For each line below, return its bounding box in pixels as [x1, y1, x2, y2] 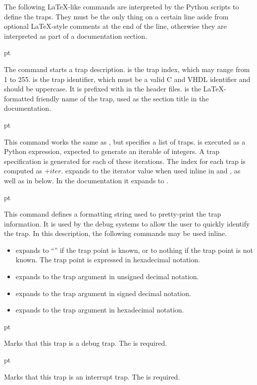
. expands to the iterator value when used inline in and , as [61, 165, 241, 176]
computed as [4, 165, 43, 176]
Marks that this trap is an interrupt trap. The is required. [4, 371, 180, 382]
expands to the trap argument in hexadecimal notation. [15, 305, 184, 315]
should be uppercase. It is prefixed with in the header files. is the [4, 83, 201, 94]
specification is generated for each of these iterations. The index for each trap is [4, 155, 246, 166]
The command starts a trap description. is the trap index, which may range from [4, 64, 250, 74]
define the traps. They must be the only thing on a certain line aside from [4, 11, 229, 21]
